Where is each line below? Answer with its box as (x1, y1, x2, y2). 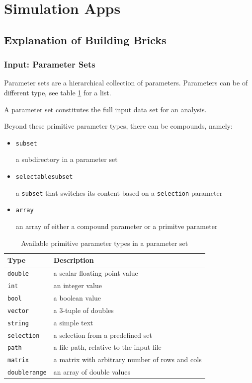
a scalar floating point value (53, 268, 138, 278)
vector (7, 307, 29, 314)
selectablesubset (15, 173, 73, 180)
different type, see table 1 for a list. (4, 87, 111, 97)
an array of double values (53, 367, 130, 377)
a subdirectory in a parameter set (15, 154, 118, 164)
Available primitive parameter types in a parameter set (21, 237, 188, 248)
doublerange (7, 369, 47, 377)
